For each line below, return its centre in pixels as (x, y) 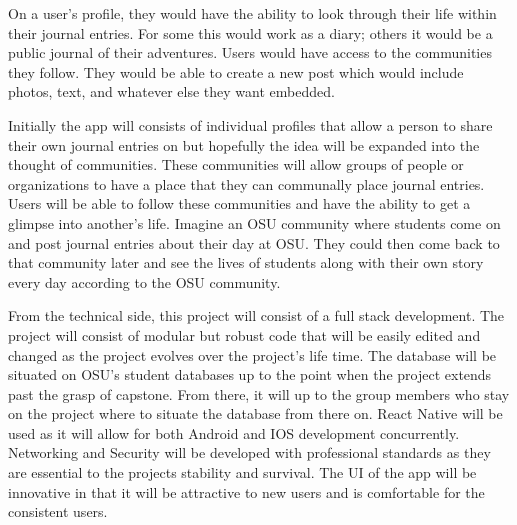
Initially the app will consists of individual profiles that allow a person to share (250, 124)
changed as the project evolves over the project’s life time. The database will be (252, 354)
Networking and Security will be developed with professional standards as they (249, 452)
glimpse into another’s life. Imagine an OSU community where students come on (254, 222)
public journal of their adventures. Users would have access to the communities (250, 52)
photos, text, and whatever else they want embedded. (171, 91)
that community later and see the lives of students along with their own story (246, 262)
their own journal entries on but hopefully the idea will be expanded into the (244, 144)
